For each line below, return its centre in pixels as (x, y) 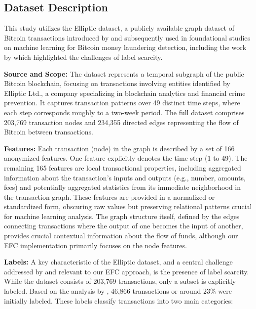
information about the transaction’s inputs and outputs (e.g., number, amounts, (125, 177)
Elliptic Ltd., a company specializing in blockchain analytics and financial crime (125, 93)
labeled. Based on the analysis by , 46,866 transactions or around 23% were (118, 291)
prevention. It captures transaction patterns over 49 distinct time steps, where (122, 103)
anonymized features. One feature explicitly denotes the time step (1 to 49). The (126, 158)
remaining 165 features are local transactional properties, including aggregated (123, 167)
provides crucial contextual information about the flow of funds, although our (121, 236)
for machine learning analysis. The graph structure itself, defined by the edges (122, 216)
